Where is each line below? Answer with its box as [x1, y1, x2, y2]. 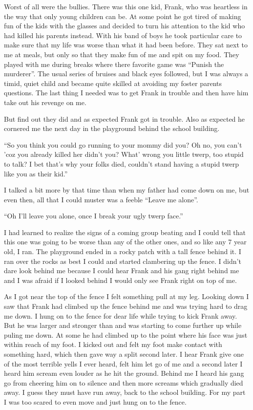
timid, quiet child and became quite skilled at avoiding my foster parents [4, 78, 222, 88]
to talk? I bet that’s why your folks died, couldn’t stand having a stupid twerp [4, 158, 239, 169]
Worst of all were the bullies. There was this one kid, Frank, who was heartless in [4, 1, 248, 11]
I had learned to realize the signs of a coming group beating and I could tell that [4, 227, 246, 237]
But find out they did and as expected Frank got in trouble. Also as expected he [4, 113, 245, 124]
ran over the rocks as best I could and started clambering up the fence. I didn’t [4, 256, 241, 266]
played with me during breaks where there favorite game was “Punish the [4, 59, 224, 69]
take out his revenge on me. [4, 97, 86, 107]
